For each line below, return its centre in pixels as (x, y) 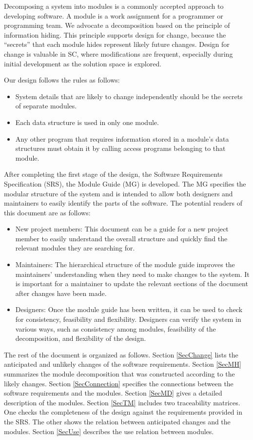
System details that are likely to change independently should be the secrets (129, 96)
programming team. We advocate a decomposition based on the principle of (117, 25)
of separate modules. (46, 106)
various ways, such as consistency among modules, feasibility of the (116, 328)
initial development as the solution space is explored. (83, 63)
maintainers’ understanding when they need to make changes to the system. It (132, 274)
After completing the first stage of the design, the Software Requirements (113, 174)
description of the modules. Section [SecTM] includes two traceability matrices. (122, 402)
